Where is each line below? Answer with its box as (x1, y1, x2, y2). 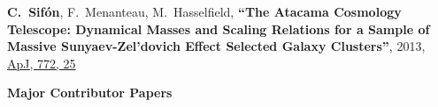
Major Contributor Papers (7, 83, 173, 102)
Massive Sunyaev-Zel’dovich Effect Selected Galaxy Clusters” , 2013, (7, 37, 426, 55)
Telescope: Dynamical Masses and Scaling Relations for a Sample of (7, 19, 430, 38)
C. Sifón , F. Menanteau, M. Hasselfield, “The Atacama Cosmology (7, 3, 402, 20)
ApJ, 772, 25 (7, 53, 76, 72)
